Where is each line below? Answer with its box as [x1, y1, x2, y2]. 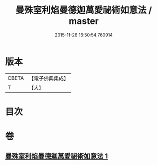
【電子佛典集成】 [28, 75, 69, 82]
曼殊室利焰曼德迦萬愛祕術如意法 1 [5, 152, 108, 161]
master [69, 15, 99, 27]
